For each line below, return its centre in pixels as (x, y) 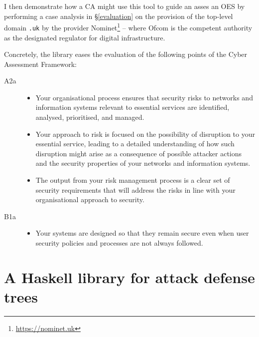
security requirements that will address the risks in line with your (135, 189)
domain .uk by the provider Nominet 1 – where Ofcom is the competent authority (128, 27)
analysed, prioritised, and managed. (90, 117)
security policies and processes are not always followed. (119, 243)
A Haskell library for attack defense (129, 277)
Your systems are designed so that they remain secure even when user (142, 233)
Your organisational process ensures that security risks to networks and (144, 97)
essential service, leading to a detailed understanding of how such (135, 144)
